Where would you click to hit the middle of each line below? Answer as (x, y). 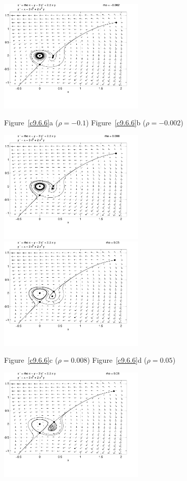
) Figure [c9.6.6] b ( (116, 123)
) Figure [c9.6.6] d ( (117, 360)
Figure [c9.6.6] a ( (31, 123)
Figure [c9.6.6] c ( (31, 360)
